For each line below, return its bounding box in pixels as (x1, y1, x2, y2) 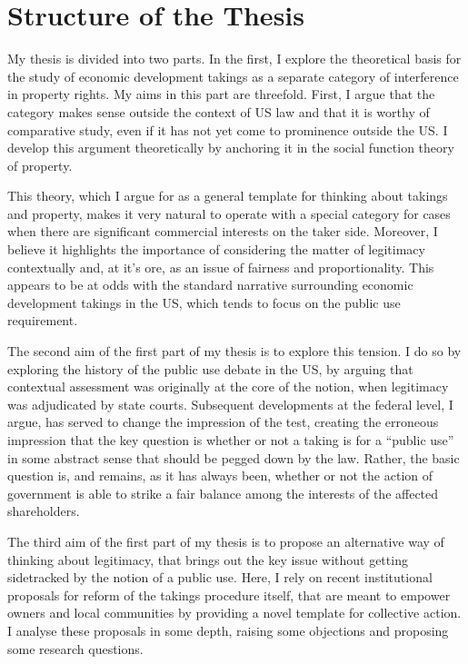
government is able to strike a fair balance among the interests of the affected (7, 483, 439, 502)
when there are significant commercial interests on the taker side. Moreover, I (7, 222, 438, 241)
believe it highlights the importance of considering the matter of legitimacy (7, 240, 425, 259)
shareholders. (7, 501, 80, 520)
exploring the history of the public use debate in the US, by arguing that (7, 359, 413, 378)
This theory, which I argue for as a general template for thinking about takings (7, 186, 448, 205)
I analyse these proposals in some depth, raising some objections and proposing (7, 620, 449, 639)
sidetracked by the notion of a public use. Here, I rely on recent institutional (7, 568, 433, 587)
